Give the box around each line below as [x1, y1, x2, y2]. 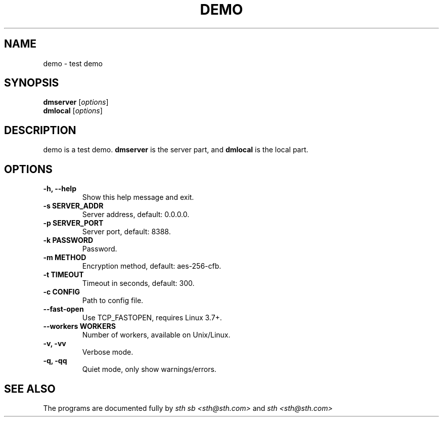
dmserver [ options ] [43, 98, 109, 107]
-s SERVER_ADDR [43, 201, 104, 210]
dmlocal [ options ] [43, 106, 103, 115]
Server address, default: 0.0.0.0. [82, 210, 190, 219]
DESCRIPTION [4, 123, 76, 137]
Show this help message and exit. [82, 193, 194, 202]
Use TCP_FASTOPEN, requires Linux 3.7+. [82, 313, 222, 322]
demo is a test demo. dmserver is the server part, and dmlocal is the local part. [43, 145, 308, 154]
